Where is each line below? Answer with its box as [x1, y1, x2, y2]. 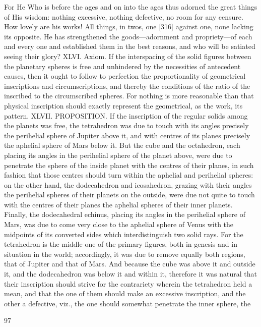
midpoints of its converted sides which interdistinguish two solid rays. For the [4, 229, 243, 239]
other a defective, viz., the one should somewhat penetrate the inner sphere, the [4, 298, 251, 308]
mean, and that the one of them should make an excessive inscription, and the [4, 288, 246, 299]
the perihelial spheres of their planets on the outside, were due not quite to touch [4, 189, 255, 200]
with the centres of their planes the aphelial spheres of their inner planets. [4, 199, 233, 209]
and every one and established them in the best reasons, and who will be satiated [4, 41, 255, 51]
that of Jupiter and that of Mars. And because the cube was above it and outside [4, 258, 255, 269]
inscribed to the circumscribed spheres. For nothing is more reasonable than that [4, 90, 254, 101]
